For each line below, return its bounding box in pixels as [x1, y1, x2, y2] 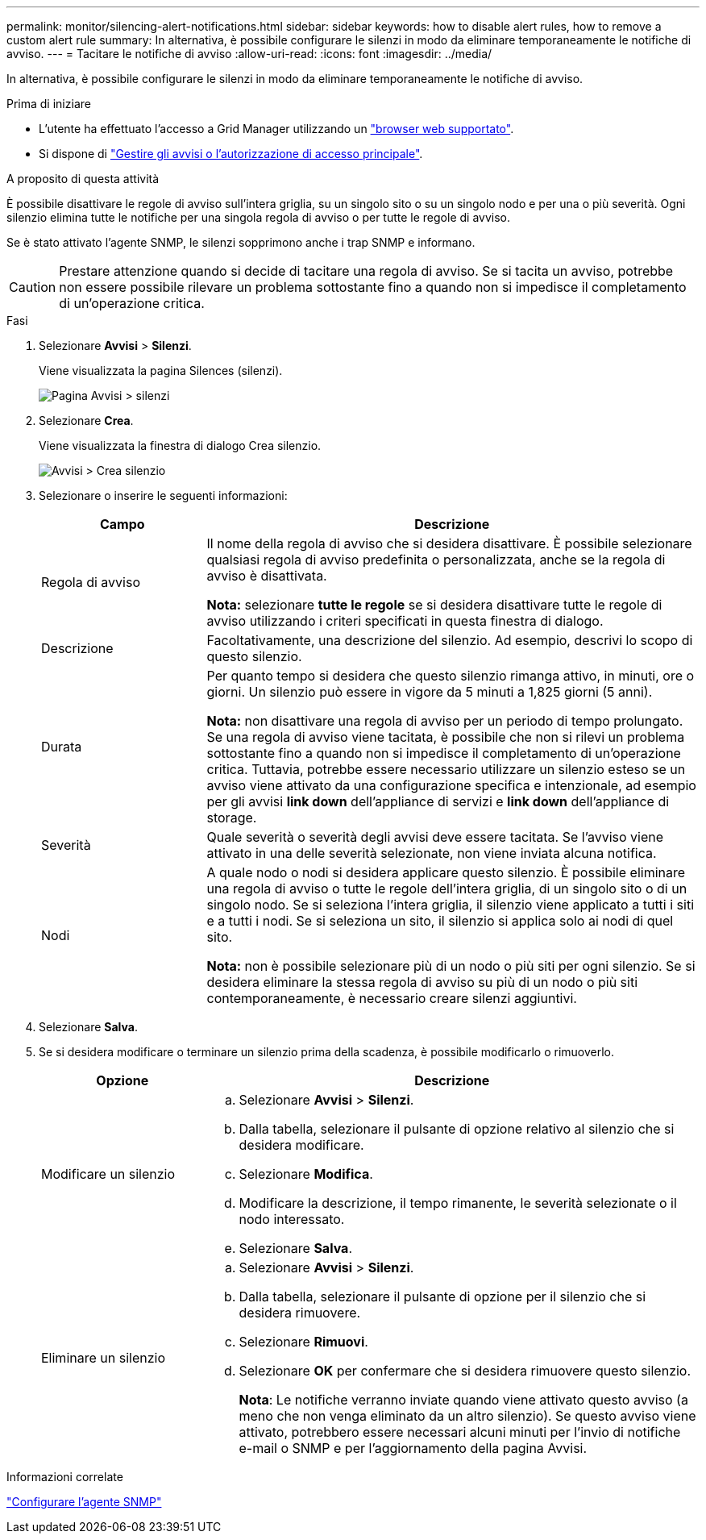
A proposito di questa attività [6, 172, 160, 185]
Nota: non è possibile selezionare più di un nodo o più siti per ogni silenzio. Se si [206, 958, 696, 974]
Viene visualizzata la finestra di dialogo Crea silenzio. [39, 439, 322, 452]
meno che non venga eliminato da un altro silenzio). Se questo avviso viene [239, 1408, 696, 1424]
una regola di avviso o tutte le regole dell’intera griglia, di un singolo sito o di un [206, 880, 687, 897]
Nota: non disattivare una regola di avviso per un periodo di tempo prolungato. [206, 713, 683, 729]
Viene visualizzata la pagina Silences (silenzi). [39, 364, 283, 377]
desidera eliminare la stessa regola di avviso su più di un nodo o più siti [206, 974, 638, 990]
